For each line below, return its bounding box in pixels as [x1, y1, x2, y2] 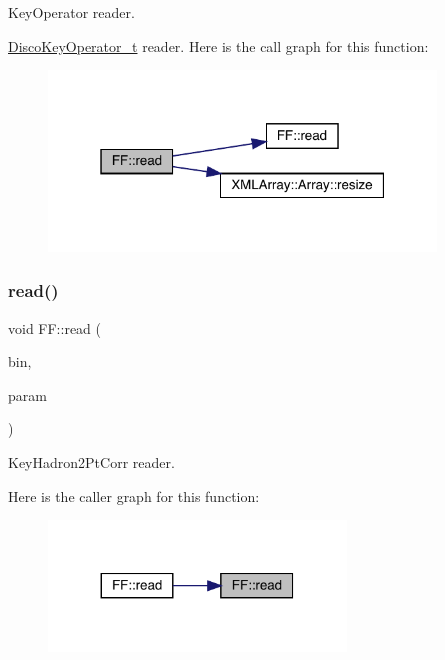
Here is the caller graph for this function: [8, 485, 260, 506]
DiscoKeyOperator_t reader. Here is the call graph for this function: [8, 35, 429, 56]
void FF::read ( [8, 317, 102, 338]
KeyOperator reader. [8, 2, 135, 22]
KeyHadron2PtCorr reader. [8, 451, 175, 472]
